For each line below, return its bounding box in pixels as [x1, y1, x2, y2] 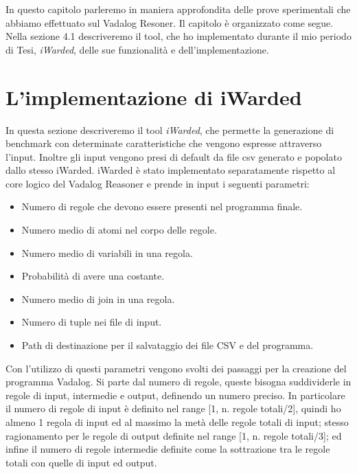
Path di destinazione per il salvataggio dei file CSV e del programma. [21, 338, 314, 352]
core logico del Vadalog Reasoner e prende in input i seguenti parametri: [5, 176, 310, 190]
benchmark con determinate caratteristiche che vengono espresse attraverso [5, 136, 322, 150]
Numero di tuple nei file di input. [21, 315, 162, 329]
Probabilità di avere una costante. [21, 269, 165, 283]
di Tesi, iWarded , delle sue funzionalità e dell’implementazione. [5, 42, 269, 56]
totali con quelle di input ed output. [5, 455, 157, 469]
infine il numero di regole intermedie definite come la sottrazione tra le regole [5, 442, 330, 456]
